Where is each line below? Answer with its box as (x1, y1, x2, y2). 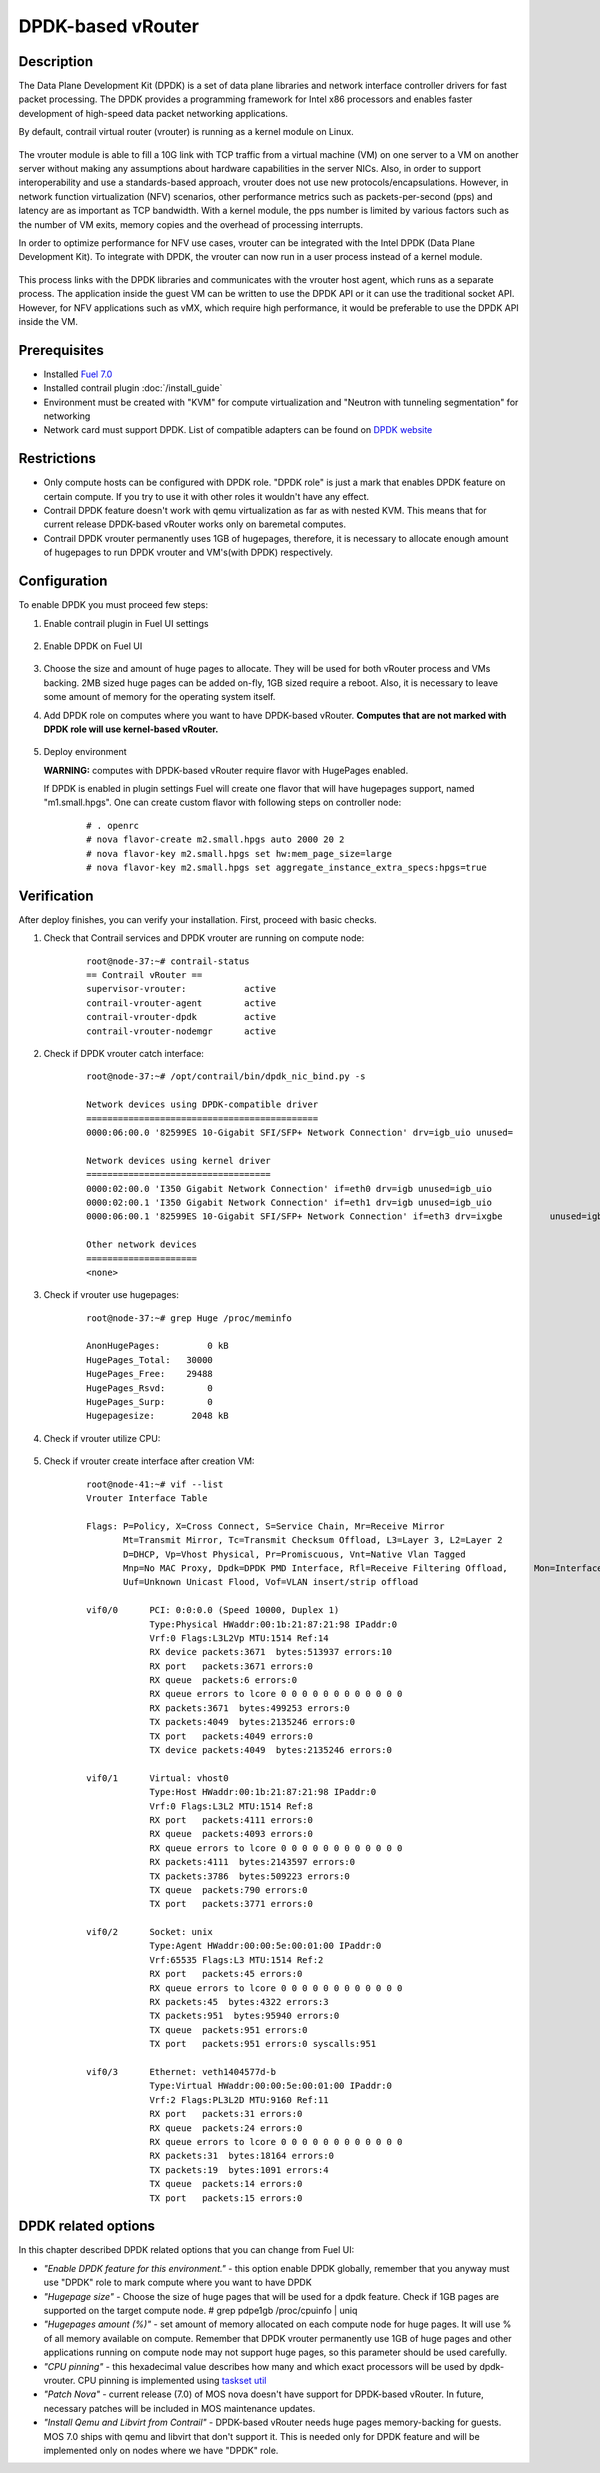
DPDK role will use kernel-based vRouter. (43, 723, 219, 735)
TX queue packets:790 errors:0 (149, 1884, 309, 1895)
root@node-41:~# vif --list (86, 1478, 224, 1490)
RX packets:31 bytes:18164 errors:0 (149, 2150, 335, 2162)
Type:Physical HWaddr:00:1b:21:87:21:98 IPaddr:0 (149, 1618, 398, 1630)
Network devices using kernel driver (86, 1155, 272, 1166)
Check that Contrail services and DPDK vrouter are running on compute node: (43, 932, 365, 944)
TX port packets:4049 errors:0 (149, 1730, 314, 1742)
